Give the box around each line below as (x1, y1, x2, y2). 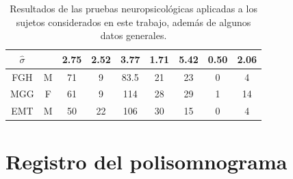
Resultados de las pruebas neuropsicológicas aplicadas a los (10, 1, 257, 15)
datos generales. (100, 28, 167, 43)
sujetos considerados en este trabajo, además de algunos (16, 14, 251, 29)
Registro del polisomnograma (5, 147, 288, 175)
